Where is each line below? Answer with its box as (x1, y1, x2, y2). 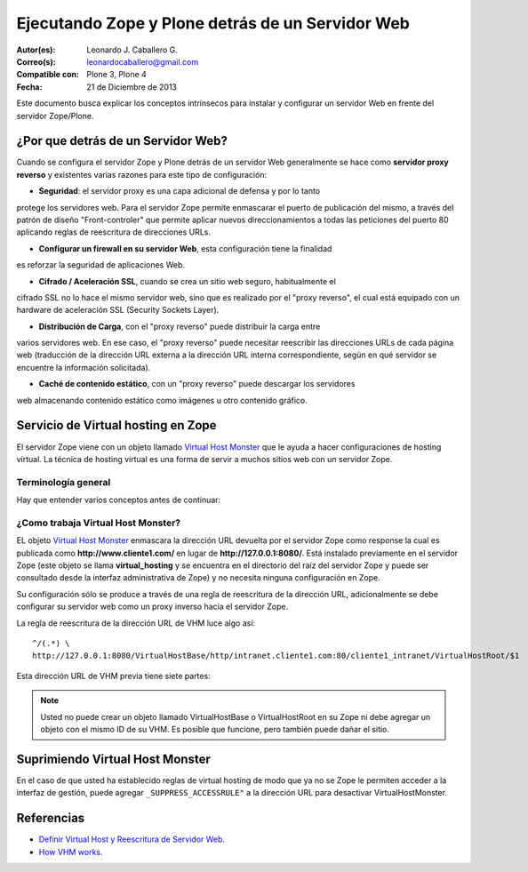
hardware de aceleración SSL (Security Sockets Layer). (16, 305, 220, 316)
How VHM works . (38, 846, 103, 857)
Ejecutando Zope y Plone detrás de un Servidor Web (16, 13, 411, 33)
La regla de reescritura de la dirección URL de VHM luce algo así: (16, 618, 256, 628)
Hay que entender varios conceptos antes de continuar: (16, 494, 221, 506)
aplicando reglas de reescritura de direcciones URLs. (16, 227, 212, 237)
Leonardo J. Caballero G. (86, 44, 178, 55)
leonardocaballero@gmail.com (86, 56, 199, 67)
